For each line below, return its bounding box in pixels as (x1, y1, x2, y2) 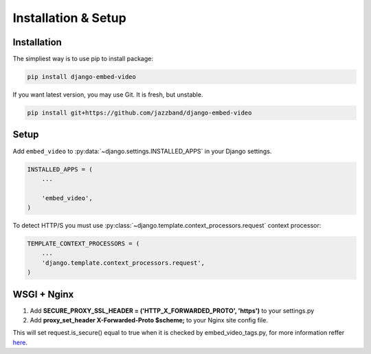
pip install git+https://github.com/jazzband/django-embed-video (27, 109, 252, 117)
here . (12, 338, 27, 346)
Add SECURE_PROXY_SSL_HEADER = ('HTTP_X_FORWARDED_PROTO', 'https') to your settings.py (30, 306, 315, 315)
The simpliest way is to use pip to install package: (12, 55, 154, 63)
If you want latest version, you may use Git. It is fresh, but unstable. (12, 91, 203, 99)
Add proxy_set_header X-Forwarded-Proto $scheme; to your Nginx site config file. (30, 316, 268, 324)
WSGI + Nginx (12, 288, 74, 300)
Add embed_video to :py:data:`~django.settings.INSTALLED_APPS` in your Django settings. (12, 147, 272, 155)
